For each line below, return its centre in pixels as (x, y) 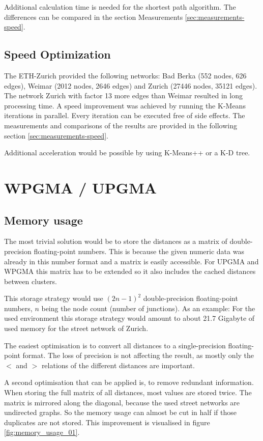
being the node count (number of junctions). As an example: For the (148, 308)
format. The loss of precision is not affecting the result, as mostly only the (138, 355)
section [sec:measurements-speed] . (56, 135)
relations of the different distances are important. (118, 365)
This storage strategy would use (54, 298)
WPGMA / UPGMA (81, 187)
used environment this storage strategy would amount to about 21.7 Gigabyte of (129, 318)
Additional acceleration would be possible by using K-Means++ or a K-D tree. (127, 153)
